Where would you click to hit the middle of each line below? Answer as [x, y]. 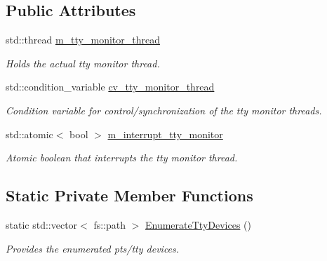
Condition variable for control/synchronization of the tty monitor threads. [164, 110]
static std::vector [42, 224]
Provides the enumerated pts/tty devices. [93, 248]
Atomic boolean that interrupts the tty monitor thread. [122, 158]
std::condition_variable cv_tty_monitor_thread [110, 87]
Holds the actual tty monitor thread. [83, 63]
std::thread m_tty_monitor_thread [83, 40]
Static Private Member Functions [129, 195]
